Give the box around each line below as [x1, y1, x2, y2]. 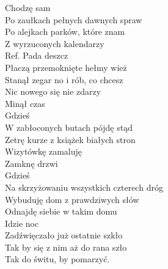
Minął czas [5, 97, 45, 109]
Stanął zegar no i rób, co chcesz [5, 73, 123, 86]
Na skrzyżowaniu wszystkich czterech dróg [5, 180, 163, 193]
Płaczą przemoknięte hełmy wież [5, 61, 127, 73]
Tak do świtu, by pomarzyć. [5, 252, 110, 265]
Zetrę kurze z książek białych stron [5, 133, 136, 146]
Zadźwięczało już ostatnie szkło [5, 229, 123, 241]
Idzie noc [5, 216, 39, 229]
